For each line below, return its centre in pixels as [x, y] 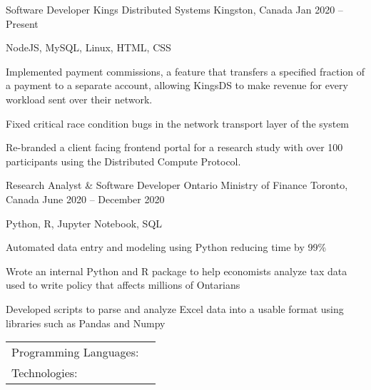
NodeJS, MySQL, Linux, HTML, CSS [88, 47]
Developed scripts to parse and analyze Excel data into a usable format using [175, 308]
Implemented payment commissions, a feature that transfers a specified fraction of [185, 71]
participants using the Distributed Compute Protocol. [123, 161]
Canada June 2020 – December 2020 [85, 199]
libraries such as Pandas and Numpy [86, 323]
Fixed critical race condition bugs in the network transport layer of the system [178, 123]
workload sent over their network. [79, 99]
